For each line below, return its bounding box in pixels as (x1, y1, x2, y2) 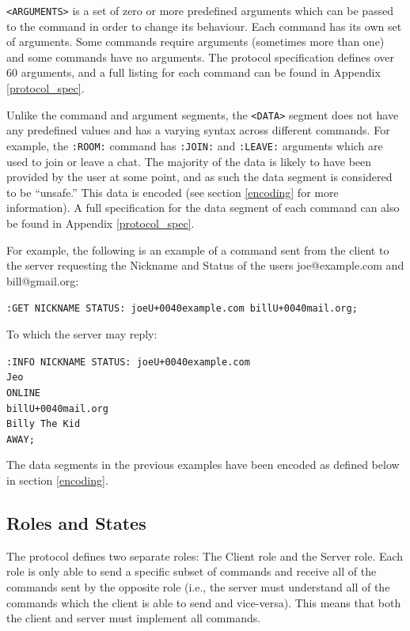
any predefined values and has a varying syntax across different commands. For (6, 122, 390, 138)
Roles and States (6, 511, 146, 535)
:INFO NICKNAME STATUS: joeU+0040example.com (6, 356, 250, 368)
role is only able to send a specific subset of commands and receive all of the (6, 563, 377, 580)
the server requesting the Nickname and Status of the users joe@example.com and (6, 257, 404, 274)
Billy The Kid (6, 418, 81, 430)
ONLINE (6, 387, 40, 399)
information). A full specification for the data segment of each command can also (6, 199, 400, 216)
